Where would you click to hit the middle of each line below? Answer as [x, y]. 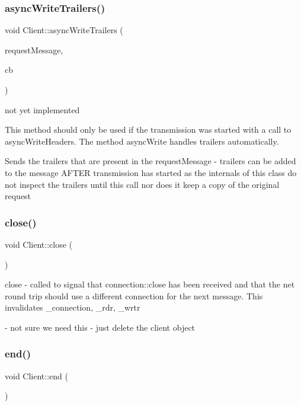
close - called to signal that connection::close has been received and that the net [150, 284]
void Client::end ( [36, 375]
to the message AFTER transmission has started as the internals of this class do [151, 172]
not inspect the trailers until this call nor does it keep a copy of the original [142, 184]
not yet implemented [42, 109]
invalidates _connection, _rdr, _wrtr [73, 307]
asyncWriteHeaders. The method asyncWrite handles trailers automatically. [142, 141]
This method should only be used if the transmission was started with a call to [148, 130]
